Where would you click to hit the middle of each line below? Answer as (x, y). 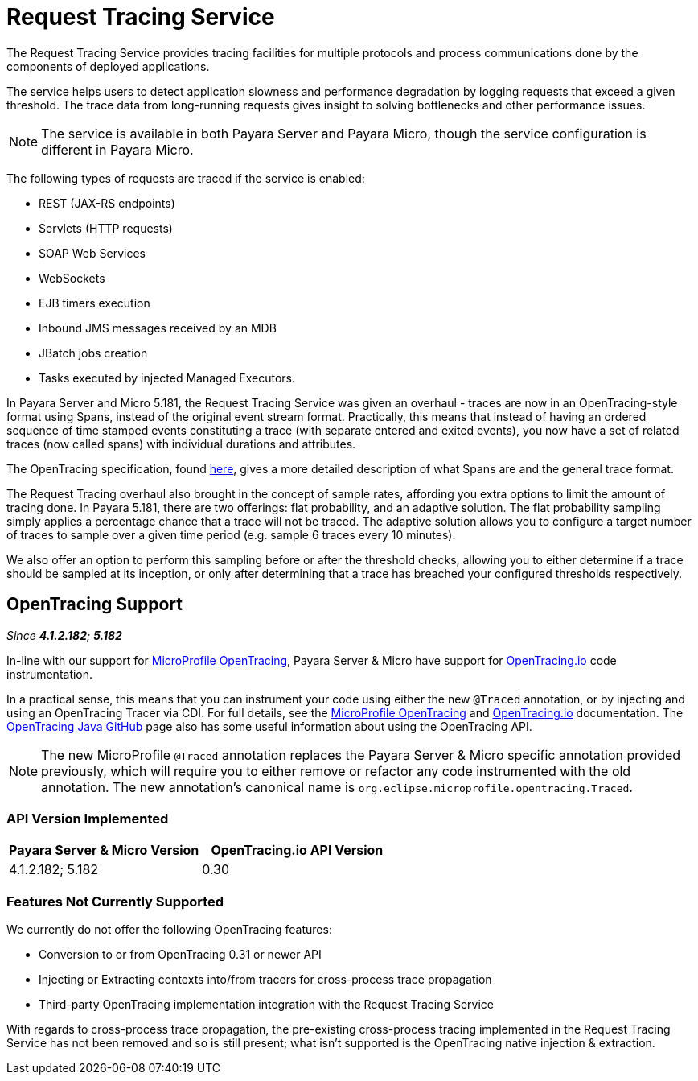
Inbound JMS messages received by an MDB (158, 328)
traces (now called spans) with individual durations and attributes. (181, 444)
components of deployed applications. (108, 66)
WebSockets (72, 278)
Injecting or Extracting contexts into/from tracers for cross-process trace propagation (265, 980)
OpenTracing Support (94, 604)
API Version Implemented (88, 818)
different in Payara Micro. (117, 149)
